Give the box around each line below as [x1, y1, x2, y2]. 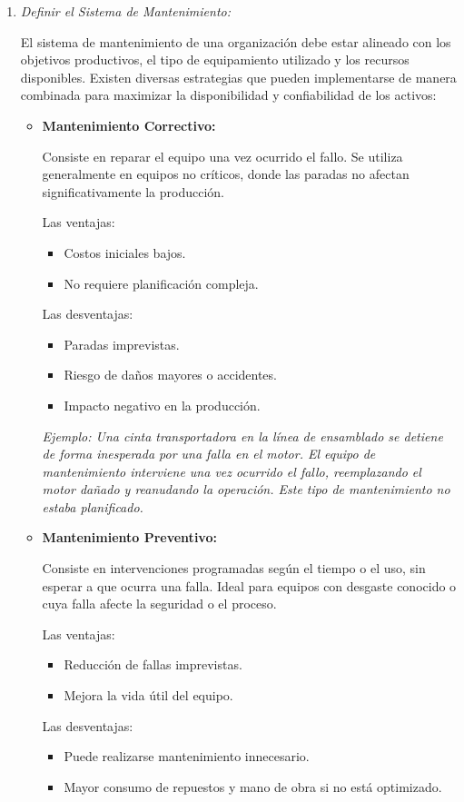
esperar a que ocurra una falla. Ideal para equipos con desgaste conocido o [42, 576, 457, 595]
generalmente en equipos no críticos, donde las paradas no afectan [42, 164, 410, 183]
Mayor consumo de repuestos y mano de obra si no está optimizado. [64, 777, 442, 796]
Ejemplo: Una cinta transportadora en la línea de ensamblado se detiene [42, 426, 443, 445]
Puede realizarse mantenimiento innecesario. [64, 747, 310, 766]
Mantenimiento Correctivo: [42, 115, 216, 134]
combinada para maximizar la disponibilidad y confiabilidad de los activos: [20, 85, 437, 104]
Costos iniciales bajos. [64, 243, 186, 262]
